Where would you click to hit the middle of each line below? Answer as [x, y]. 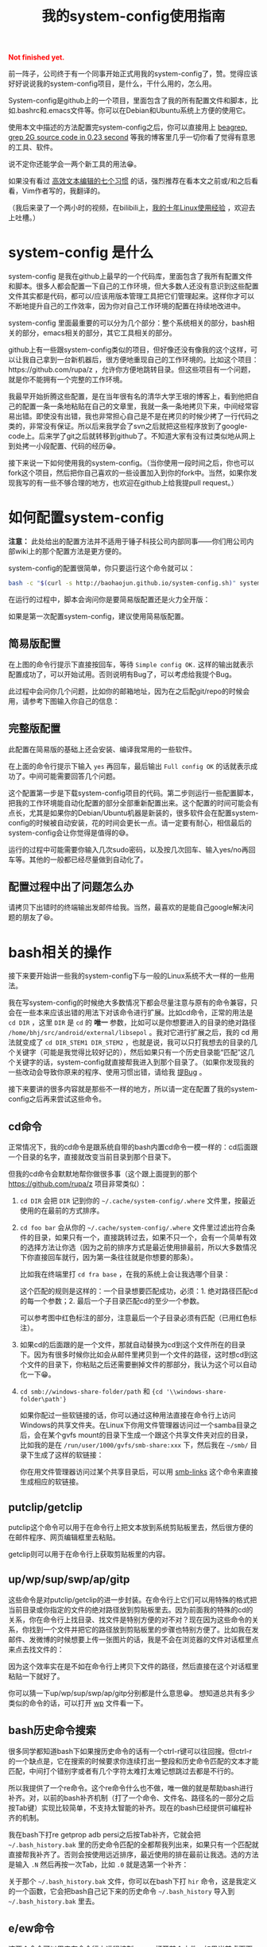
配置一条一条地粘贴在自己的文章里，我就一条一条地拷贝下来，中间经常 [137, 407]
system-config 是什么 [81, 253]
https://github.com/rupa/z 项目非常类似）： [77, 1184]
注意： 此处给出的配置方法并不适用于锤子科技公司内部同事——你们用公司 [128, 542]
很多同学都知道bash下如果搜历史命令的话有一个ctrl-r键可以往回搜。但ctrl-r [130, 1751]
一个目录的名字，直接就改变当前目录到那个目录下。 [92, 1157]
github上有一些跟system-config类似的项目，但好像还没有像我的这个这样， [130, 350]
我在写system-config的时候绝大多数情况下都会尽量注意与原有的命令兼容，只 [133, 1002]
